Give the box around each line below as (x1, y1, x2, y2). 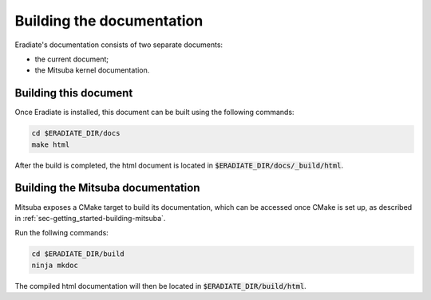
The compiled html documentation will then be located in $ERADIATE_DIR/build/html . (14, 281, 306, 290)
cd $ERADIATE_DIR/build (31, 250, 125, 259)
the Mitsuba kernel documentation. (34, 65, 150, 75)
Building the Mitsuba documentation (14, 181, 200, 195)
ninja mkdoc (31, 260, 79, 270)
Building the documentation (14, 12, 204, 30)
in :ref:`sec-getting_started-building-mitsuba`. (14, 213, 166, 223)
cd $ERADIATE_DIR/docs (31, 128, 121, 138)
